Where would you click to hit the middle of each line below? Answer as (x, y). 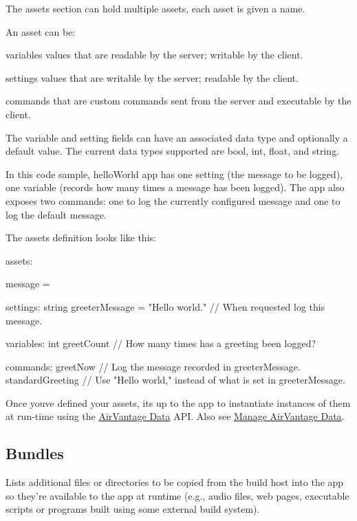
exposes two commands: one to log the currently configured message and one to (173, 200)
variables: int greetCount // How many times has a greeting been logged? (161, 343)
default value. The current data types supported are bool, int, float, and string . (173, 151)
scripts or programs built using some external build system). (133, 509)
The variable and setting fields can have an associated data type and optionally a (177, 137)
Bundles (35, 453)
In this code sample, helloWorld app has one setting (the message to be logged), (174, 174)
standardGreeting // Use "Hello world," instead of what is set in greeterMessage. (175, 380)
